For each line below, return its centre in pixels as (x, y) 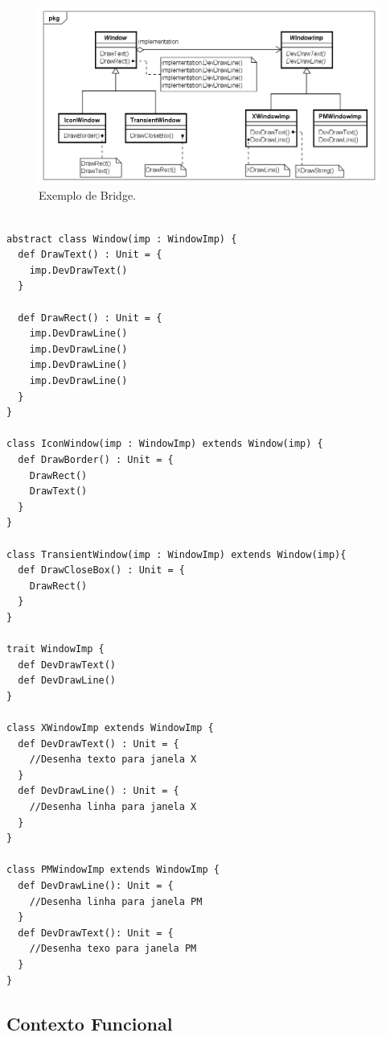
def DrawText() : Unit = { (90, 255)
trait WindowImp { (55, 649)
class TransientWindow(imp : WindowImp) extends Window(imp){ (177, 554)
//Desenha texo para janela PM (113, 949)
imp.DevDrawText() (78, 270)
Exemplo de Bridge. (87, 195)
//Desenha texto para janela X (113, 760)
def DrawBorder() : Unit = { (96, 459)
